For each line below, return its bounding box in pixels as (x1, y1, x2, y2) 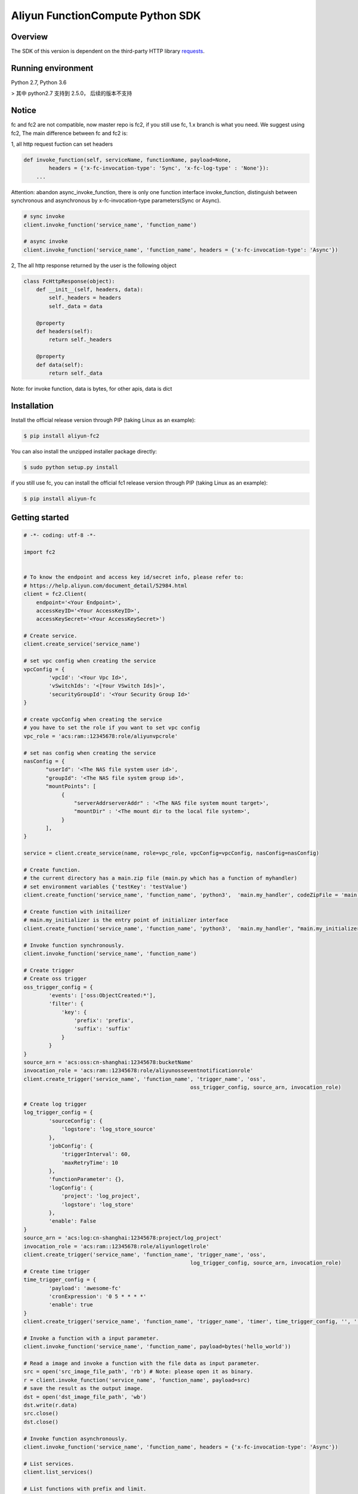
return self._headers (48, 336, 112, 343)
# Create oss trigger (23, 975, 87, 982)
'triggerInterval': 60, (61, 1151, 131, 1158)
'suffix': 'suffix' (73, 1025, 131, 1032)
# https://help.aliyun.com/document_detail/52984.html (23, 582, 187, 589)
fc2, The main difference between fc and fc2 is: (11, 129, 128, 137)
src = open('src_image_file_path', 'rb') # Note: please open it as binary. (23, 1369, 254, 1375)
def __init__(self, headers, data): (36, 286, 143, 293)
